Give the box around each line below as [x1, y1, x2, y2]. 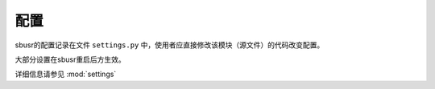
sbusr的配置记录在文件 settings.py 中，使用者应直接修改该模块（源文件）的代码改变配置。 [14, 40, 325, 50]
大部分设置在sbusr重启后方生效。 [14, 55, 126, 64]
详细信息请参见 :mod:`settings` [14, 69, 117, 79]
